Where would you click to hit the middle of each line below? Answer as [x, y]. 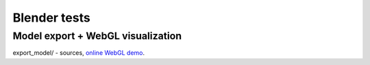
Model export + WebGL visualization [97, 36]
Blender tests [51, 18]
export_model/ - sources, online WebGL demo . [79, 53]
